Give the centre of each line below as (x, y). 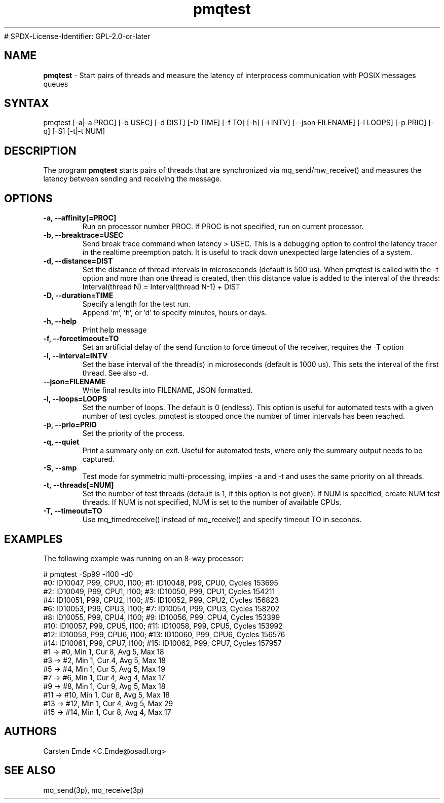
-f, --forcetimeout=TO (81, 339)
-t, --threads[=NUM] (79, 485)
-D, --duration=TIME (78, 296)
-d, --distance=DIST (78, 261)
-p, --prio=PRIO (70, 425)
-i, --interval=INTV (76, 356)
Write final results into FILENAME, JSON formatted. (168, 390)
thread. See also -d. (115, 373)
